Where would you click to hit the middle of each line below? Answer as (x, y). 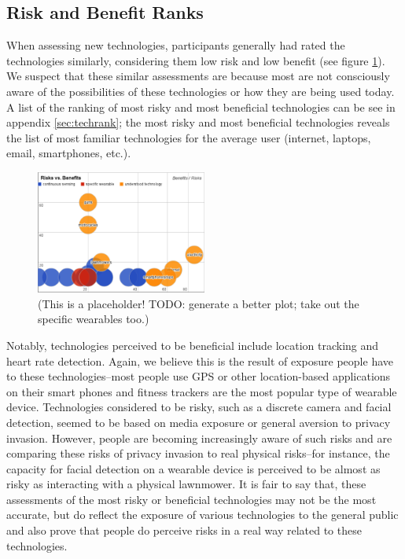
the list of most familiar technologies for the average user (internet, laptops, (189, 137)
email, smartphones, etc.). (69, 153)
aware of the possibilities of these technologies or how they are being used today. (201, 91)
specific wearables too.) (94, 319)
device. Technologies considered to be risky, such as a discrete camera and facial (199, 407)
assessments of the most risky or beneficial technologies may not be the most (191, 499)
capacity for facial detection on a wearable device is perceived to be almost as (193, 468)
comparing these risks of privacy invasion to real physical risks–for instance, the (198, 453)
